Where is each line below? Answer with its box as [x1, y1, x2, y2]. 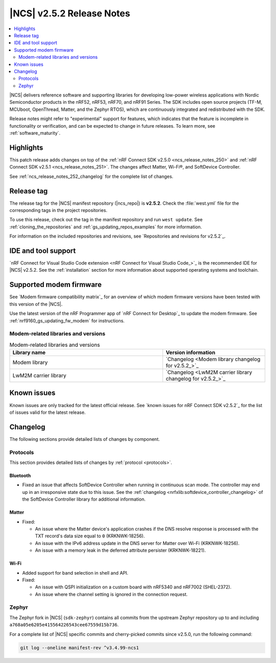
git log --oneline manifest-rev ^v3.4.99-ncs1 [20, 645, 139, 651]
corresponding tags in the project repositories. [9, 207, 107, 213]
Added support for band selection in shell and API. [22, 570, 129, 576]
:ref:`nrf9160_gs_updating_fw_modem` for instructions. [9, 317, 125, 324]
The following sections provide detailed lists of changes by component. [9, 436, 160, 442]
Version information [166, 349, 216, 356]
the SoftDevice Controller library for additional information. [22, 496, 146, 503]
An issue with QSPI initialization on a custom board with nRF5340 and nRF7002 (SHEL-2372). [35, 584, 232, 590]
